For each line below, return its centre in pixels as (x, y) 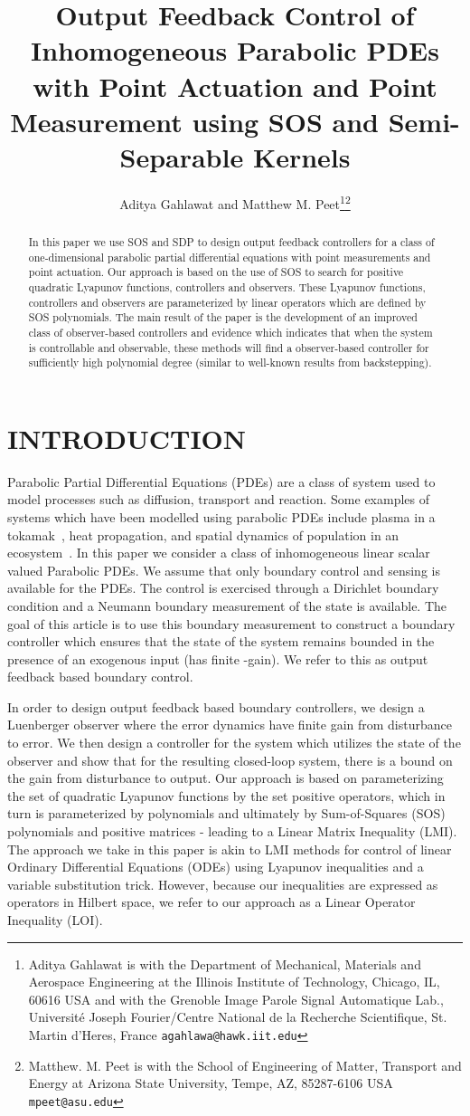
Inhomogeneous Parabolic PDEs (235, 50)
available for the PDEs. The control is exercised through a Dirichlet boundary (223, 588)
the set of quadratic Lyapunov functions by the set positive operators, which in (226, 795)
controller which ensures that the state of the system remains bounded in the (221, 641)
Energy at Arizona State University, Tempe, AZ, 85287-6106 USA (211, 1083)
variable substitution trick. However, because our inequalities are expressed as (223, 884)
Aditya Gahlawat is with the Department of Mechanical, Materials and (225, 963)
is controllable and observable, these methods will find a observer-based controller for (229, 347)
